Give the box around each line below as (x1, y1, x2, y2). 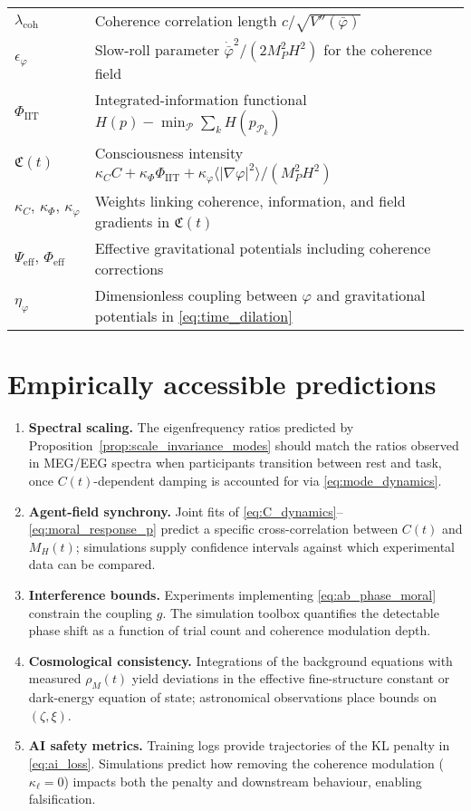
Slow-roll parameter (94, 38, 220, 60)
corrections (94, 258, 164, 280)
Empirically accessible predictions (7, 365, 437, 402)
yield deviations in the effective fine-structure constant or (131, 669, 450, 688)
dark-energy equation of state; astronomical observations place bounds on (28, 688, 437, 707)
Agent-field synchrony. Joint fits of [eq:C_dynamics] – (28, 501, 343, 520)
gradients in (94, 211, 170, 233)
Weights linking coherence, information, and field (94, 190, 406, 212)
